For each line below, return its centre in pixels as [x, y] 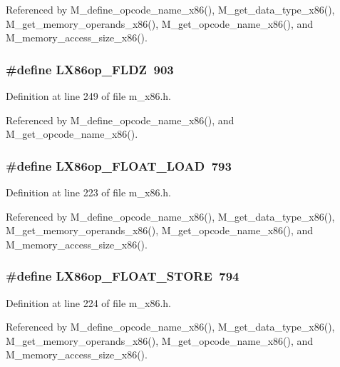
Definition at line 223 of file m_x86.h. [88, 192]
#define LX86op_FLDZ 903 [90, 69]
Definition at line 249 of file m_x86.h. [88, 96]
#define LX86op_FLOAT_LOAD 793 [119, 165]
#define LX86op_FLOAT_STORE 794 [123, 276]
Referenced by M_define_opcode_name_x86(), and [120, 120]
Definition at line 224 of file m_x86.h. [88, 302]
